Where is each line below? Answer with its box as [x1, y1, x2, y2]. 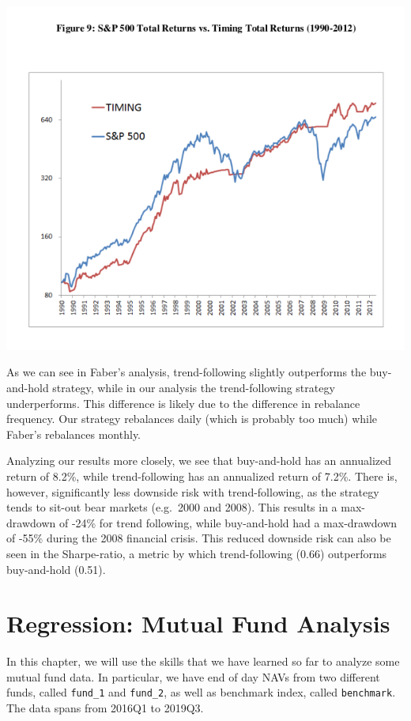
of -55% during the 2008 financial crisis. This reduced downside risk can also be [6, 530, 391, 546]
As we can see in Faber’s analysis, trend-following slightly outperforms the [6, 364, 367, 380]
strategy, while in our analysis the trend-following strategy [52, 379, 335, 396]
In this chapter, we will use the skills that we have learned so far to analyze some [6, 653, 400, 670]
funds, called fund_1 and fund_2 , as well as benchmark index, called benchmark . [6, 684, 396, 700]
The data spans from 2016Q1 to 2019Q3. [6, 700, 204, 716]
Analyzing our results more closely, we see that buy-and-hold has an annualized [6, 452, 392, 469]
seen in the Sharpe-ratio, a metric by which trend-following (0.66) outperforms [6, 545, 387, 561]
